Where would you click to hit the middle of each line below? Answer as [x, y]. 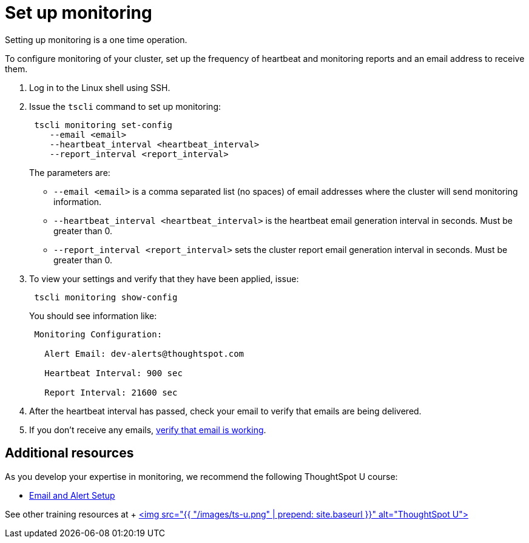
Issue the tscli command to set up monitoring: [125, 106]
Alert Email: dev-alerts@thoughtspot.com [144, 353]
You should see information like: [93, 315]
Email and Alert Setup [72, 495]
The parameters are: [70, 172]
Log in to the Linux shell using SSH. [100, 87]
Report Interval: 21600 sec [111, 392]
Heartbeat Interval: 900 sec [113, 373]
